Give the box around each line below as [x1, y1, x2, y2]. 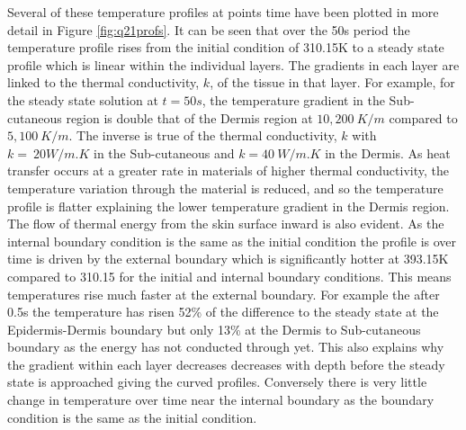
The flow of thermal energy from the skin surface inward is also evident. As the [7, 214, 444, 233]
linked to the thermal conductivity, [7, 73, 200, 92]
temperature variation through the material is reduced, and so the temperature [7, 178, 444, 197]
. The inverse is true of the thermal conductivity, [68, 126, 337, 145]
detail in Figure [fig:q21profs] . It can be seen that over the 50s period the [7, 20, 410, 39]
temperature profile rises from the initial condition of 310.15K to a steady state [7, 38, 444, 57]
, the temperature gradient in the [202, 90, 385, 109]
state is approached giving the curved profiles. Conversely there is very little [7, 372, 427, 391]
